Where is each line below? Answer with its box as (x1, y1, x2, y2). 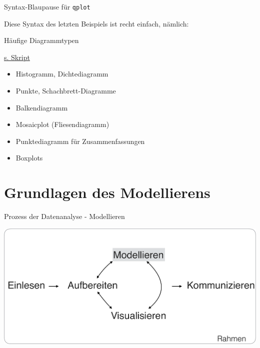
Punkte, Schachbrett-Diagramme (15, 85, 116, 96)
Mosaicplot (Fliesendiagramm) (15, 119, 109, 129)
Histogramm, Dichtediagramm (15, 68, 108, 79)
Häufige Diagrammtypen (4, 35, 79, 45)
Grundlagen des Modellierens (4, 182, 210, 202)
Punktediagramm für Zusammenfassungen (15, 135, 145, 146)
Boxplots (15, 152, 43, 163)
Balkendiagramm (15, 102, 68, 112)
